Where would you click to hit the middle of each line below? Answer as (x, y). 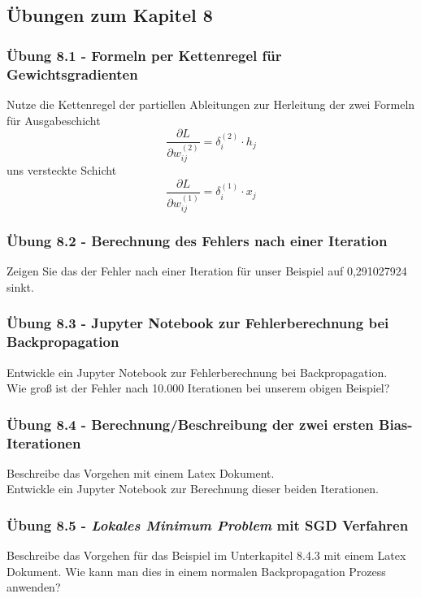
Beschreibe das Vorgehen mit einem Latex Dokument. (141, 472)
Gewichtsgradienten (72, 74)
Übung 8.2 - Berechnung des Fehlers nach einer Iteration (197, 240)
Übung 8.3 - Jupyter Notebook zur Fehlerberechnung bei (198, 323)
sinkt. (20, 286)
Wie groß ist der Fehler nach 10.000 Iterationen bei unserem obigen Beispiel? (198, 388)
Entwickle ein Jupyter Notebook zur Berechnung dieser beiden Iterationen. (193, 489)
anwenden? (34, 587)
